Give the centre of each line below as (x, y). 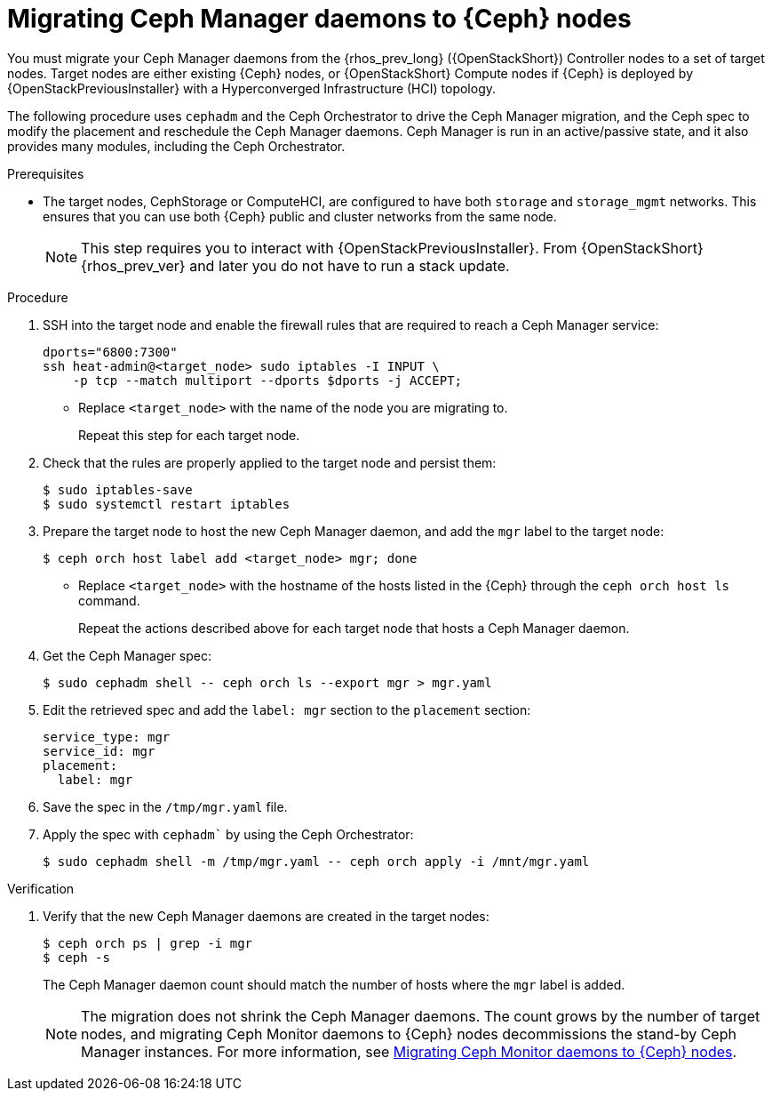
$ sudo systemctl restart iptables (167, 504)
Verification (41, 888)
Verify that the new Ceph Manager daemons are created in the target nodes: (266, 916)
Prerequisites (46, 173)
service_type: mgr (107, 737)
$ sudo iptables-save (118, 489)
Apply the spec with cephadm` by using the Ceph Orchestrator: (228, 834)
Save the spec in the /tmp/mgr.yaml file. (165, 806)
